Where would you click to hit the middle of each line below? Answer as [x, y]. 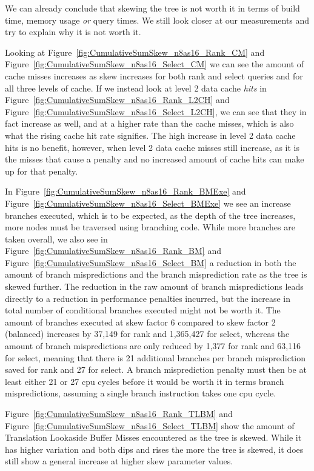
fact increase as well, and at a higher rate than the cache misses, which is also [149, 123]
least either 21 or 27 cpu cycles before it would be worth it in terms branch [145, 381]
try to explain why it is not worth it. [73, 32]
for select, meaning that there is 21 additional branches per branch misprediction [155, 357]
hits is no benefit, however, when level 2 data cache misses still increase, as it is [152, 147]
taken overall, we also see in [56, 239]
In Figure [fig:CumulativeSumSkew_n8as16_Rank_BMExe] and [125, 191]
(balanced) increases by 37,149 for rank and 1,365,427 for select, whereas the [147, 334]
